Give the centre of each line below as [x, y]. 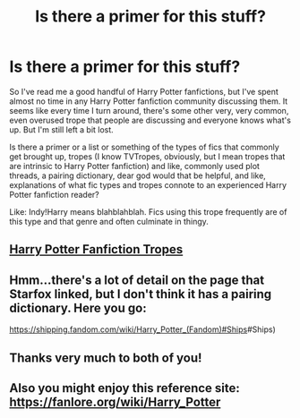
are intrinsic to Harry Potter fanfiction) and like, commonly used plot [134, 166]
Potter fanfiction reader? [55, 194]
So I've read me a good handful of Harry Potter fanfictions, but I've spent [144, 91]
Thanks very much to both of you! [106, 358]
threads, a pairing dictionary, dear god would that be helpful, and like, [137, 175]
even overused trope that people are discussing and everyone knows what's [150, 120]
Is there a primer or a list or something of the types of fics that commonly [144, 147]
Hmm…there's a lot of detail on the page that [137, 280]
